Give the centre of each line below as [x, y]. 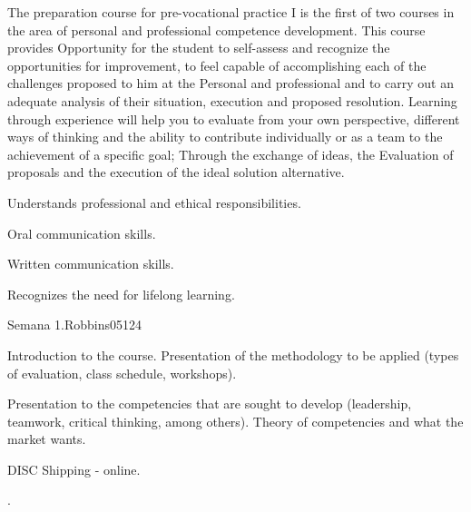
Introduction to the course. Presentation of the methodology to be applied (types [233, 354]
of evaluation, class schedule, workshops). [122, 373]
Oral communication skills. [82, 233]
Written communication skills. [91, 264]
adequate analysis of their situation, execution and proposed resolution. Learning [232, 100]
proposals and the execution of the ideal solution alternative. [176, 172]
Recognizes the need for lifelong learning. [121, 294]
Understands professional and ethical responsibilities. [154, 202]
